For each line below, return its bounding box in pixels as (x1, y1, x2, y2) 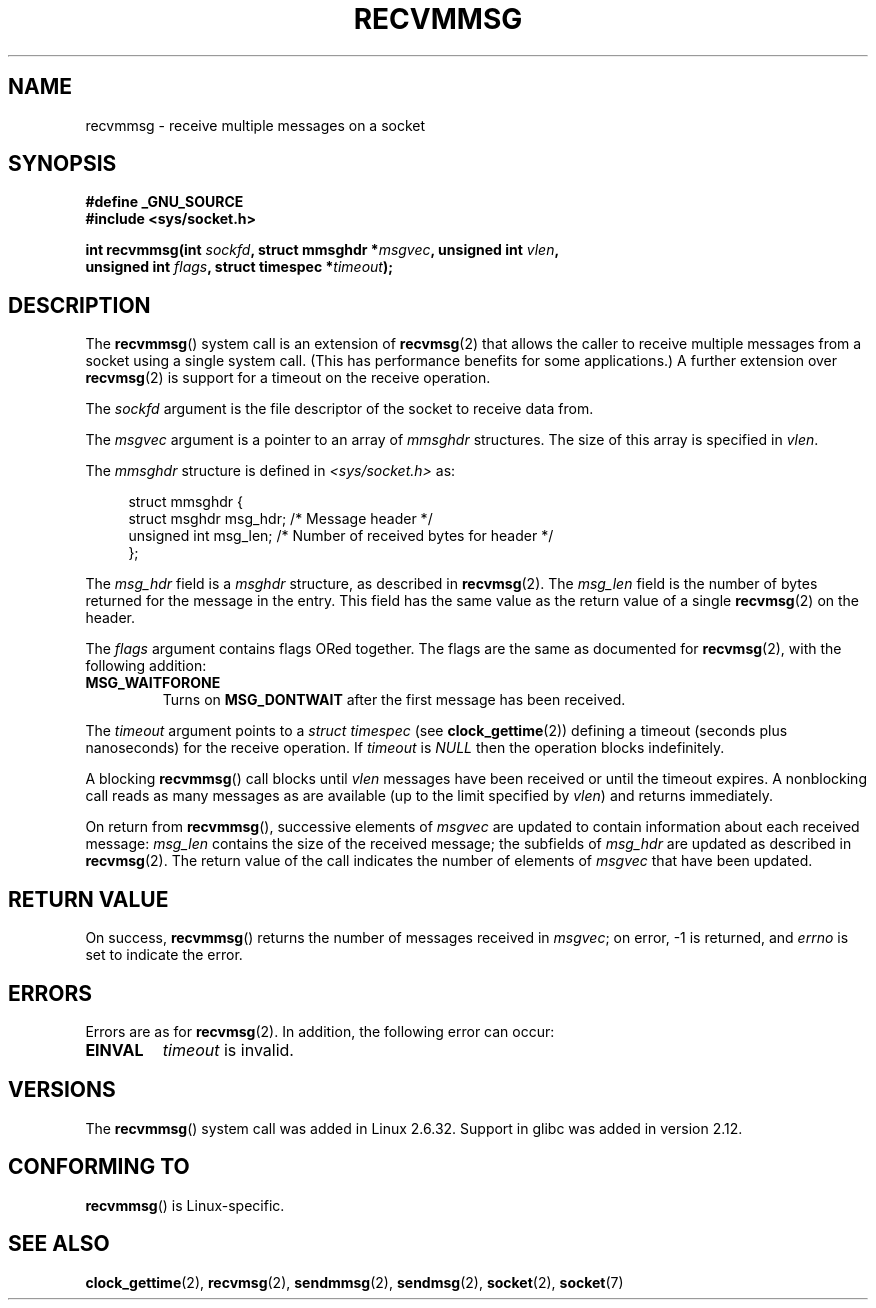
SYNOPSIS (8, 151, 117, 177)
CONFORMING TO (8, 1154, 190, 1180)
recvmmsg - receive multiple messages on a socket (85, 116, 426, 134)
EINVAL (85, 1039, 144, 1060)
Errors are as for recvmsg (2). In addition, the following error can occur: (85, 1022, 555, 1040)
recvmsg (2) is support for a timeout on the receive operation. (85, 369, 491, 387)
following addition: (85, 657, 207, 675)
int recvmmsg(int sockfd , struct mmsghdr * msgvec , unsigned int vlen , (85, 241, 560, 259)
